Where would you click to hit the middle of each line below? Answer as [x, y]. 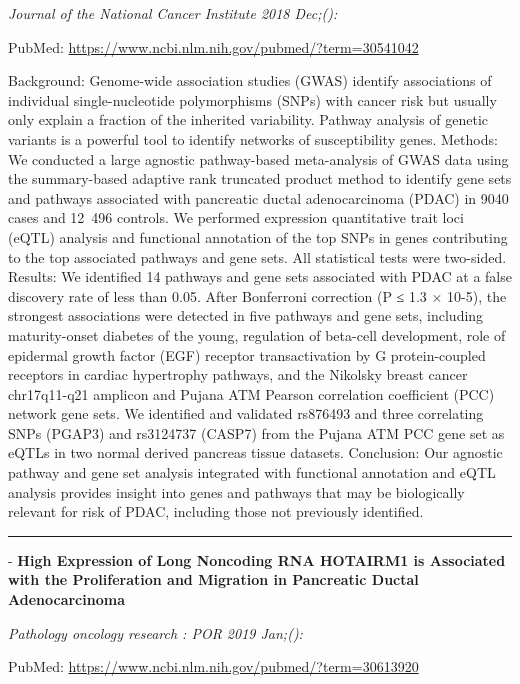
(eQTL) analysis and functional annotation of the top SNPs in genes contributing [258, 236]
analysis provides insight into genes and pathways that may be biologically [236, 491]
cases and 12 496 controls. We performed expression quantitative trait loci [236, 217]
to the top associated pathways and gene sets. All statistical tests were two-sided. [257, 256]
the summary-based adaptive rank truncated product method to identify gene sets [260, 178]
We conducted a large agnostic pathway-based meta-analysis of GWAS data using [258, 158]
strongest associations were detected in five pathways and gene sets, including [246, 315]
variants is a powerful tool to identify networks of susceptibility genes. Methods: [253, 138]
